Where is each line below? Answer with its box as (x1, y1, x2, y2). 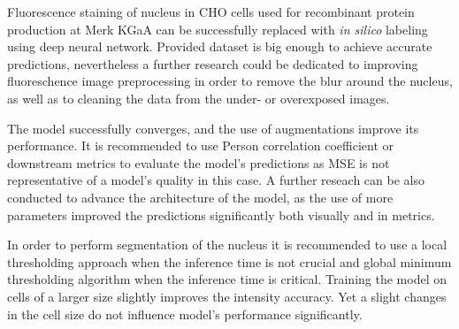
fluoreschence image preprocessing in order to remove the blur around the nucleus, (7, 72, 453, 90)
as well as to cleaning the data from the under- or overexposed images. (7, 88, 390, 107)
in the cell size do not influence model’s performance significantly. (7, 304, 363, 323)
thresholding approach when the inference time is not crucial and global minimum (7, 252, 452, 271)
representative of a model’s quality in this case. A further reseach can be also (7, 171, 425, 189)
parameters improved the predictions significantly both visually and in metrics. (7, 205, 435, 224)
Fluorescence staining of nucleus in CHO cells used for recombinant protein (7, 3, 415, 20)
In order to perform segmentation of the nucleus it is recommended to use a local (7, 235, 448, 254)
